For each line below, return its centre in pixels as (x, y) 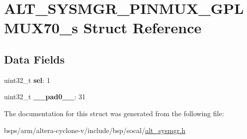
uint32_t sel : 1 (27, 80)
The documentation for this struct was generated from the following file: (114, 113)
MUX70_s (41, 28)
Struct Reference (142, 28)
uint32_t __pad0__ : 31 (45, 97)
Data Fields (35, 59)
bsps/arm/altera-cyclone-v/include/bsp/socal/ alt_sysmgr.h (95, 130)
